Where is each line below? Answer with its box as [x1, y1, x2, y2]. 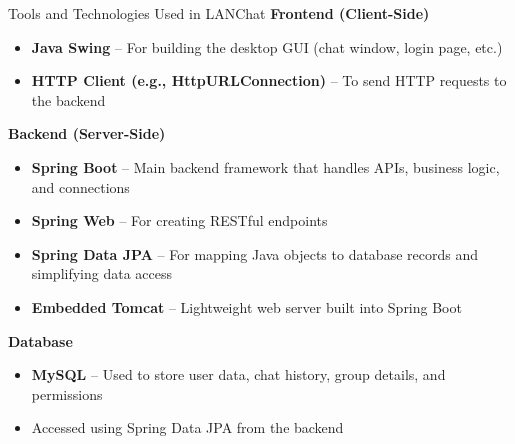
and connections [31, 176, 130, 197]
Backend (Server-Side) [8, 123, 166, 144]
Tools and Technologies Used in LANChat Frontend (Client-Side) [8, 3, 430, 23]
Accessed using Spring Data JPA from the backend [31, 417, 344, 438]
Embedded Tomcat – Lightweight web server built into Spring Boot [31, 296, 462, 317]
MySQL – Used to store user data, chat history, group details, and [31, 364, 446, 385]
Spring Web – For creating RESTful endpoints [31, 210, 328, 231]
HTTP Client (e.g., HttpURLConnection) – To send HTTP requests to [31, 70, 507, 91]
